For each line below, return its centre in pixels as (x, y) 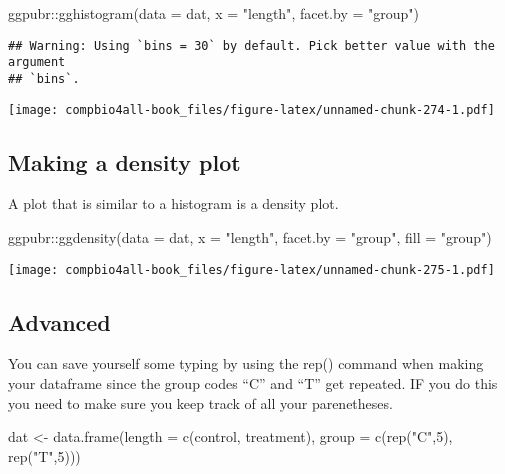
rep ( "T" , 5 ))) (44, 455)
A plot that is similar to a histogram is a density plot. (173, 203)
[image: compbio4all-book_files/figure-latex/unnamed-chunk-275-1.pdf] (251, 269)
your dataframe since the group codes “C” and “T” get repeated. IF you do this (253, 383)
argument (37, 62)
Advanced (59, 321)
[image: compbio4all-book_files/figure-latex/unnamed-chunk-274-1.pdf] (251, 109)
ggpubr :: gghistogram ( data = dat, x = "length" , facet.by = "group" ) (213, 13)
